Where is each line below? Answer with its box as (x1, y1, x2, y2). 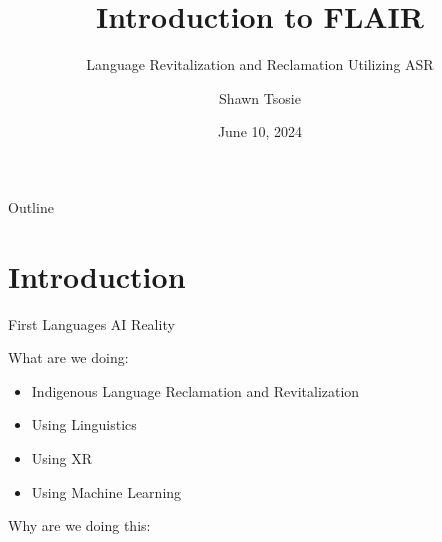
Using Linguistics (31, 414, 137, 435)
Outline (8, 196, 54, 217)
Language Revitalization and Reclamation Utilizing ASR (86, 54, 434, 75)
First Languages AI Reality (8, 313, 175, 334)
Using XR (31, 448, 92, 468)
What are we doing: (8, 347, 129, 368)
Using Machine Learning (31, 481, 182, 502)
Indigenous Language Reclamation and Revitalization (31, 380, 360, 401)
